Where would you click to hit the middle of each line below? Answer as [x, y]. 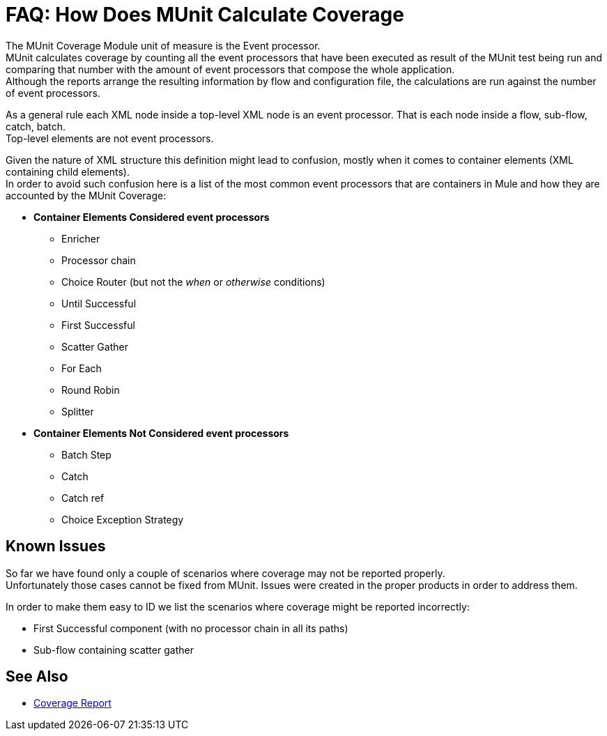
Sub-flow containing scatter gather [114, 650]
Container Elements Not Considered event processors [161, 433]
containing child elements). [68, 171]
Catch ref [83, 498]
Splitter [78, 411]
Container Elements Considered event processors [152, 217]
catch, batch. [36, 126]
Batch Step [86, 454]
